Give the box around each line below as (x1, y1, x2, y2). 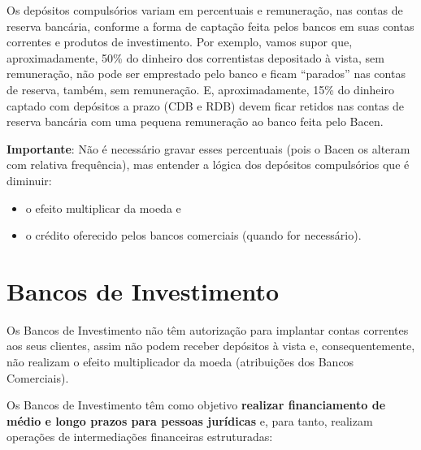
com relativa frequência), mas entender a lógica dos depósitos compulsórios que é (7, 156, 410, 173)
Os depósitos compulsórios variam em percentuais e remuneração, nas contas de (7, 2, 403, 18)
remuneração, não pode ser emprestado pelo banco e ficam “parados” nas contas (7, 65, 406, 82)
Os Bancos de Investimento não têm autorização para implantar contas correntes (7, 321, 409, 338)
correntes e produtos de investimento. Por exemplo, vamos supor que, (7, 33, 353, 50)
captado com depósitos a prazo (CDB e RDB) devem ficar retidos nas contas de (7, 97, 405, 114)
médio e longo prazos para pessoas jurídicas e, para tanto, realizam (7, 412, 373, 429)
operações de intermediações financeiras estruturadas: (7, 428, 273, 445)
